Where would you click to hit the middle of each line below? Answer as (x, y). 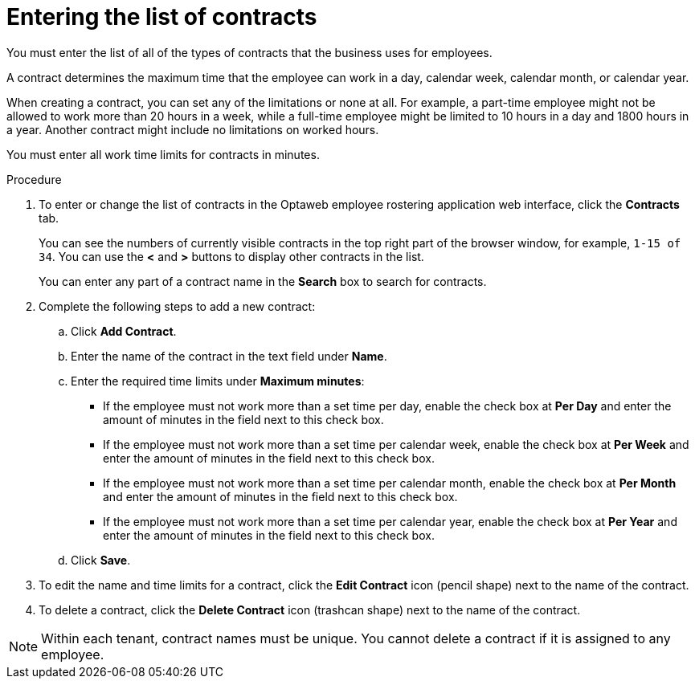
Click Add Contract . (124, 331)
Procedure (34, 179)
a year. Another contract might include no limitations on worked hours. (193, 129)
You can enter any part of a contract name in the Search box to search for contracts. (263, 281)
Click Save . (101, 560)
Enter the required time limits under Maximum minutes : (218, 381)
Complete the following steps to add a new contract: (177, 306)
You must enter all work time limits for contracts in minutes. (163, 154)
